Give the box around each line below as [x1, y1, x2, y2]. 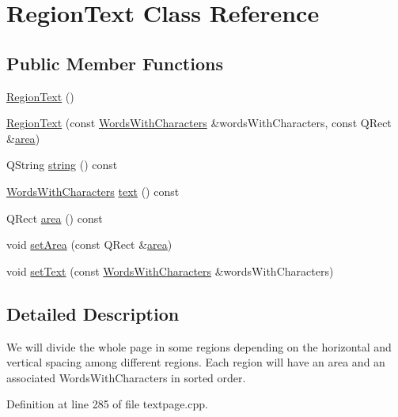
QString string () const [6, 156, 118, 173]
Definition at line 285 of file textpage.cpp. [6, 396, 208, 412]
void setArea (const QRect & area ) [6, 236, 172, 253]
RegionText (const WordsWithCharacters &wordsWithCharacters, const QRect [6, 115, 392, 131]
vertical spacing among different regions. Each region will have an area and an [6, 354, 385, 370]
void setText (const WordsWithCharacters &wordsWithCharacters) [6, 262, 334, 279]
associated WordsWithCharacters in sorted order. [6, 369, 246, 385]
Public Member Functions [6, 51, 223, 75]
